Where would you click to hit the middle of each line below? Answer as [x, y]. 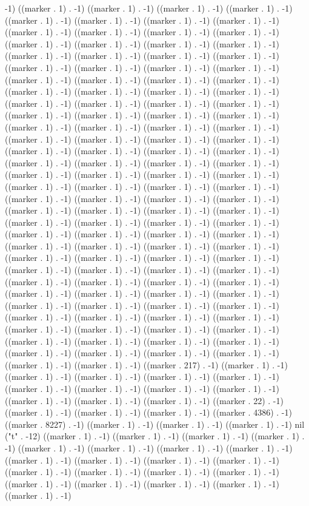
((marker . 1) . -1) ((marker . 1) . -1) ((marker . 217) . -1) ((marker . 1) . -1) [146, 364]
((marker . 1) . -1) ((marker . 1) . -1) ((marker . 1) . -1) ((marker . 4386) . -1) [148, 412]
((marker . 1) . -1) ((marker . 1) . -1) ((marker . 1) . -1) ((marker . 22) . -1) [144, 400]
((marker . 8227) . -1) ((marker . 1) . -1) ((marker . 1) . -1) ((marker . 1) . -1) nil [155, 424]
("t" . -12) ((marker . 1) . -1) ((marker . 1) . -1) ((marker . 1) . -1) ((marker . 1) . [155, 436]
